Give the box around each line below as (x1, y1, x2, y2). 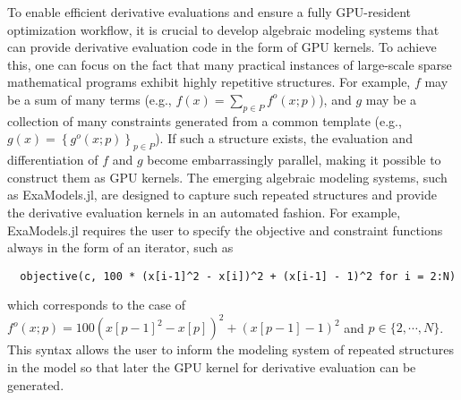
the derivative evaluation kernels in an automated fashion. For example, (7, 202, 401, 221)
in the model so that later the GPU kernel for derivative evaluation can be (7, 358, 416, 377)
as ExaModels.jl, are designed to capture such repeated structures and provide (7, 185, 438, 204)
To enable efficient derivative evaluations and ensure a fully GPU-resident (7, 3, 411, 21)
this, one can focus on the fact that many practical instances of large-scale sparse (7, 55, 452, 73)
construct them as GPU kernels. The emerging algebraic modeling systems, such (7, 167, 448, 186)
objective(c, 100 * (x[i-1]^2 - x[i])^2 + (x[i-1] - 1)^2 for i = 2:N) (20, 269, 457, 283)
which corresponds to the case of (7, 295, 186, 314)
